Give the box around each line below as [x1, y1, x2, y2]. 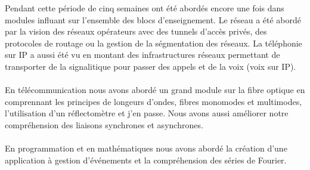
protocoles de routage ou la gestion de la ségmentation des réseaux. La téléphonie [5, 36, 302, 49]
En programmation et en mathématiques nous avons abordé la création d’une [5, 142, 287, 154]
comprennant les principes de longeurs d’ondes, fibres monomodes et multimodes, [5, 95, 302, 107]
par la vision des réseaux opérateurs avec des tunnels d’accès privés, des [5, 25, 267, 38]
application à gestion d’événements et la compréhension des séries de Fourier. [5, 153, 287, 166]
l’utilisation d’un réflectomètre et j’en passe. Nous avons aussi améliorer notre [5, 107, 289, 119]
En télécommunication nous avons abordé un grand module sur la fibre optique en [5, 84, 305, 96]
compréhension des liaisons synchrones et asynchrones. [5, 118, 203, 131]
